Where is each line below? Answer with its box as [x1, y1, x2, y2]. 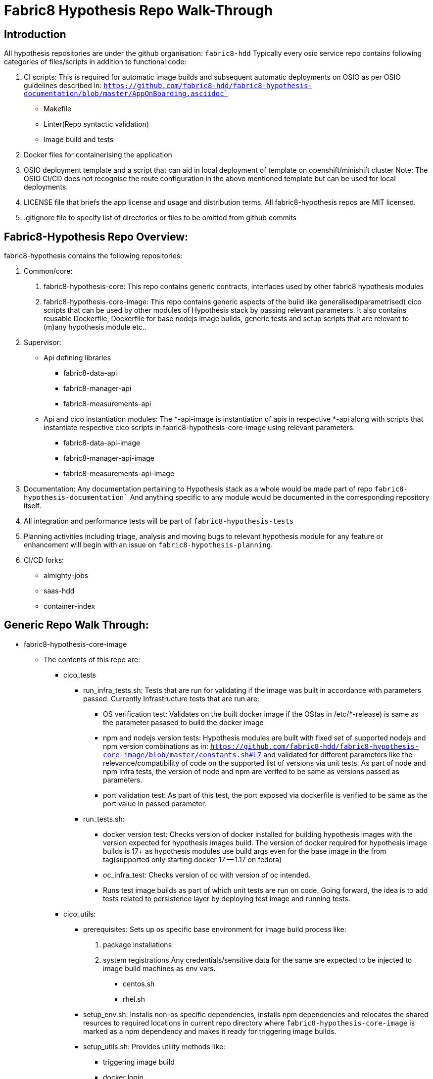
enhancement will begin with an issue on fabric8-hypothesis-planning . [24, 540, 273, 549]
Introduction [4, 28, 66, 41]
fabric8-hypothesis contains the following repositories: [4, 251, 183, 260]
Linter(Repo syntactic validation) [44, 120, 149, 129]
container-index [44, 602, 95, 611]
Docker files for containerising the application [24, 150, 172, 159]
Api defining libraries [44, 353, 111, 362]
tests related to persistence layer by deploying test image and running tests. [103, 894, 350, 903]
